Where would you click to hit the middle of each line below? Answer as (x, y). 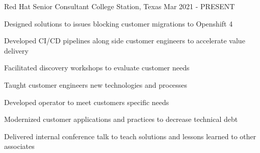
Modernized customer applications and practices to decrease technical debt (121, 119)
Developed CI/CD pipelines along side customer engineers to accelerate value (125, 41)
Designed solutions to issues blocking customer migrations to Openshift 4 (119, 23)
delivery (16, 50)
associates (19, 146)
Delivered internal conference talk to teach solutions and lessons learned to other (130, 136)
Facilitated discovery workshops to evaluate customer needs (97, 68)
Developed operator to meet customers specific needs (87, 102)
